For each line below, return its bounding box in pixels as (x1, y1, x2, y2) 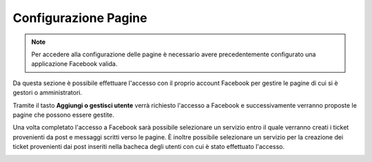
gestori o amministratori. (12, 89, 83, 97)
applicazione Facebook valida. (31, 60, 118, 68)
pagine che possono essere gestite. (12, 111, 115, 119)
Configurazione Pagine (12, 10, 147, 25)
